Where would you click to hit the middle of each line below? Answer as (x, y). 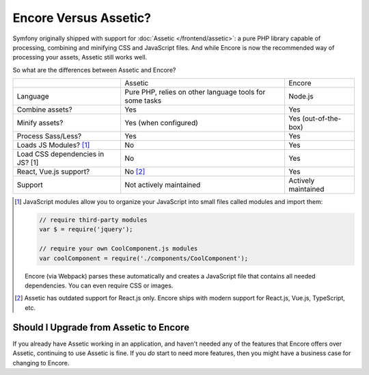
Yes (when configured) (161, 123)
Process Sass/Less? (49, 136)
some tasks (143, 101)
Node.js (301, 96)
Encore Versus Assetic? (82, 18)
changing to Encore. (41, 363)
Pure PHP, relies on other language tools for (195, 92)
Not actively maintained (162, 185)
